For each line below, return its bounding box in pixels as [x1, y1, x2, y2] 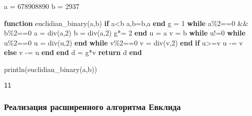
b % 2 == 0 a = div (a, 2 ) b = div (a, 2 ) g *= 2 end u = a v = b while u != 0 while [4, 27, 246, 38]
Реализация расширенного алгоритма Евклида [4, 100, 181, 113]
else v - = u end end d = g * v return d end [4, 47, 142, 57]
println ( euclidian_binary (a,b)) [4, 63, 97, 74]
